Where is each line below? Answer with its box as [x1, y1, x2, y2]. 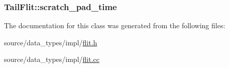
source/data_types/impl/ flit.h [4, 37, 97, 47]
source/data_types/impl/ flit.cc [4, 54, 99, 64]
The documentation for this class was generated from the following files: [4, 20, 225, 31]
